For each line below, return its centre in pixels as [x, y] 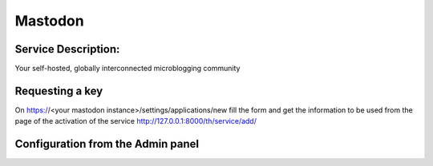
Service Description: [67, 49]
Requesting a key [59, 91]
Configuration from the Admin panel [107, 144]
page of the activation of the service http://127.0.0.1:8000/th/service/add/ [136, 121]
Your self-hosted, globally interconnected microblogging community [127, 69]
